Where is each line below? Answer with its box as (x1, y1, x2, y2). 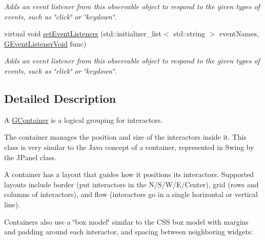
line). (4, 199, 21, 209)
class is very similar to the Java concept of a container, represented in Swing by (4, 141, 254, 152)
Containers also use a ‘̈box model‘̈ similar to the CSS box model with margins (4, 216, 249, 227)
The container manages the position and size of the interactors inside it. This (4, 132, 247, 142)
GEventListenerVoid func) (4, 38, 87, 49)
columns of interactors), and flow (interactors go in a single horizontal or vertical (4, 189, 258, 200)
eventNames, (219, 28, 259, 39)
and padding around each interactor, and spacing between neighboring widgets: (4, 226, 253, 237)
